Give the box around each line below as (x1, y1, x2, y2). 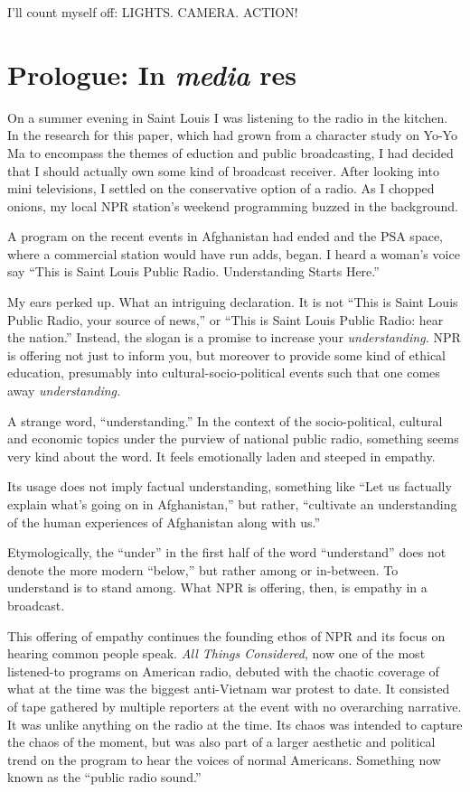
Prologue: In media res (7, 55, 296, 93)
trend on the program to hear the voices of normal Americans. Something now (7, 750, 441, 769)
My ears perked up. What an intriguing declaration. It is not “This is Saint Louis (7, 293, 458, 312)
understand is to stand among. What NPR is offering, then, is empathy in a (7, 578, 428, 597)
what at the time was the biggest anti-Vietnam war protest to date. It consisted (7, 679, 450, 698)
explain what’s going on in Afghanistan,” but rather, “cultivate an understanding (7, 495, 457, 513)
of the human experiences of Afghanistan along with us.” (7, 512, 321, 531)
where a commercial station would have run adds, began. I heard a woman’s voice (7, 244, 460, 263)
